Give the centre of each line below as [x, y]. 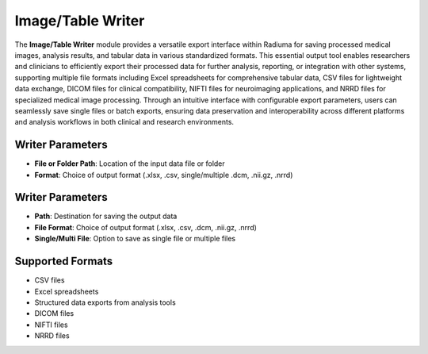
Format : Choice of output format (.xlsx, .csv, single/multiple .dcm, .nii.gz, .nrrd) [164, 175]
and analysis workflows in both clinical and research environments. [124, 122]
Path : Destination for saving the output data [106, 216]
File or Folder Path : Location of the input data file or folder [130, 164]
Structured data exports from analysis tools [105, 302]
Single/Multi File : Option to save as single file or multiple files [135, 239]
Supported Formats [64, 262]
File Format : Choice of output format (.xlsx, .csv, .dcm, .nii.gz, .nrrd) [146, 227]
